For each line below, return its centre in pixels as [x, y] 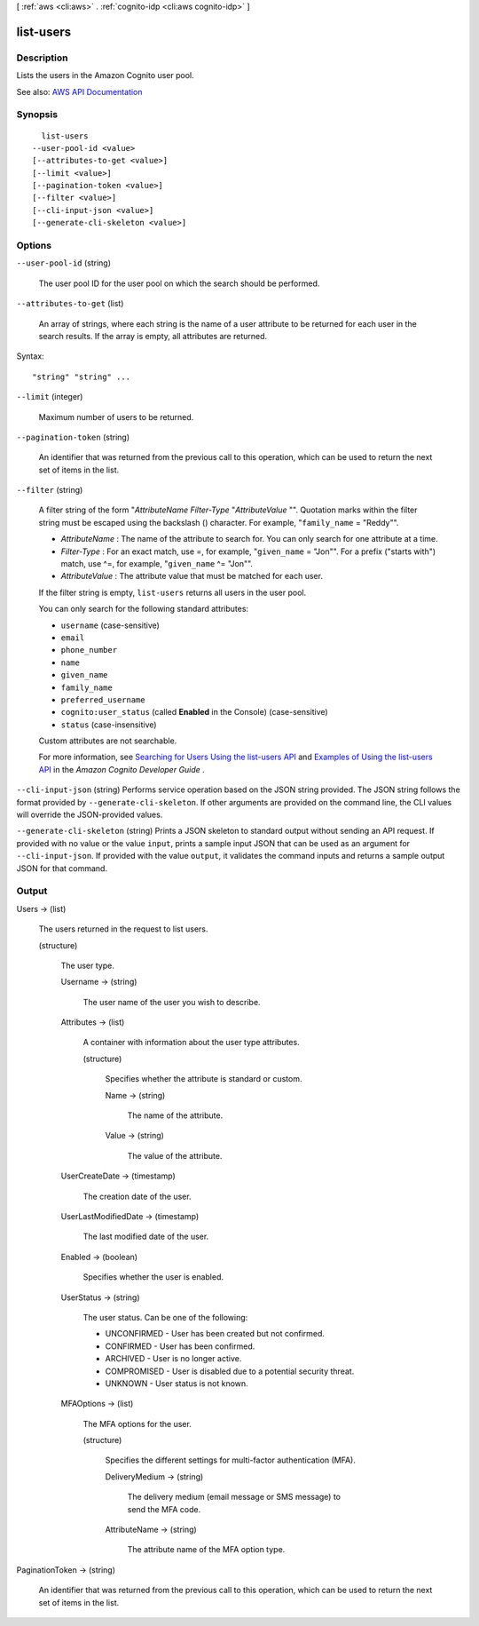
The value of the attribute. [175, 1155]
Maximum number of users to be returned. [116, 416]
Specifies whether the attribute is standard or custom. [204, 1079]
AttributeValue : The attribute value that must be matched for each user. [192, 576]
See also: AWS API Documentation [79, 91]
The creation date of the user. [137, 1196]
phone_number [89, 650]
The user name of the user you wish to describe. [172, 1002]
